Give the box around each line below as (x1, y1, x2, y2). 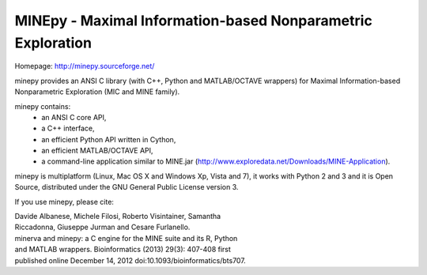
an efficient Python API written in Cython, (41, 134, 176, 144)
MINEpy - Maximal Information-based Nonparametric (14, 12, 373, 29)
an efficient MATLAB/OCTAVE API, (41, 146, 153, 156)
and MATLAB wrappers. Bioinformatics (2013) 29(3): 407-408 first (14, 245, 231, 254)
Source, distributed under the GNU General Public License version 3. (14, 183, 239, 192)
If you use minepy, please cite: (14, 197, 115, 206)
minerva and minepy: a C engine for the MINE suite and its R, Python (14, 233, 238, 243)
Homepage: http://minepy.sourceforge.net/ (14, 62, 155, 71)
